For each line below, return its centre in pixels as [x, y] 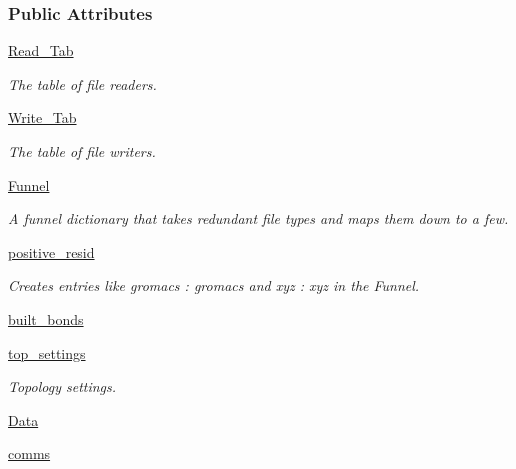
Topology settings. [62, 386]
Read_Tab [41, 50]
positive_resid [51, 251]
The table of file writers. [82, 151]
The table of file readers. [82, 83]
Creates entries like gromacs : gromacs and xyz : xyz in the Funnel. [214, 285]
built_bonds [46, 318]
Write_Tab [42, 117]
